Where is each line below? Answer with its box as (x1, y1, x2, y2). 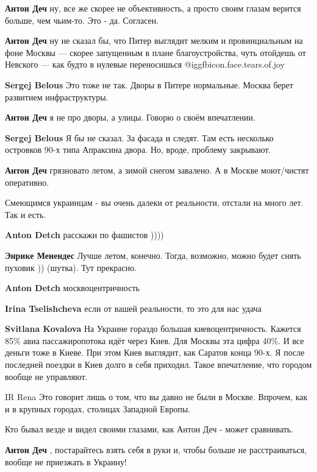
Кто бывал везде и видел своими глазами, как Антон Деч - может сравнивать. (5, 423, 294, 435)
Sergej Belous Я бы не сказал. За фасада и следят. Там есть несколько (5, 131, 274, 144)
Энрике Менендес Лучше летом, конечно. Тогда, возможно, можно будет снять (5, 248, 301, 261)
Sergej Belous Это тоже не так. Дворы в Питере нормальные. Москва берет (5, 78, 293, 91)
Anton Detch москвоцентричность (5, 281, 140, 294)
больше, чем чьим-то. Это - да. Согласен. (5, 13, 159, 26)
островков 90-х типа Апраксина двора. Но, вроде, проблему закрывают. (5, 143, 271, 156)
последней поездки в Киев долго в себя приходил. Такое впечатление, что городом (5, 358, 312, 371)
